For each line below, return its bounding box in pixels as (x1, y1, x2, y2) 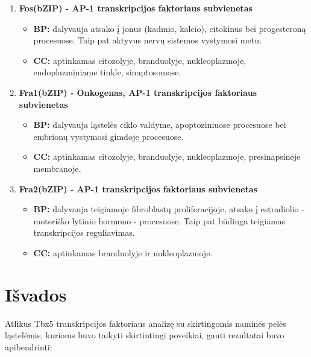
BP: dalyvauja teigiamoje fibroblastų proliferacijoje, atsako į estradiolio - (33, 203, 304, 215)
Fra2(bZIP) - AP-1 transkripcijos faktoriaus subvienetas (19, 182, 257, 195)
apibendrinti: (5, 340, 52, 353)
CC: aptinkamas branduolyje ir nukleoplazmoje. (33, 246, 213, 259)
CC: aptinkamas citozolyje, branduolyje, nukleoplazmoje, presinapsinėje (33, 150, 301, 163)
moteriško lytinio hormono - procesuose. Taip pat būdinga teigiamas (33, 214, 286, 227)
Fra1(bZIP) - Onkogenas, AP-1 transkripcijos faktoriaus (19, 86, 257, 98)
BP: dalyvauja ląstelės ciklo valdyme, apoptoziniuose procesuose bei (33, 118, 286, 131)
